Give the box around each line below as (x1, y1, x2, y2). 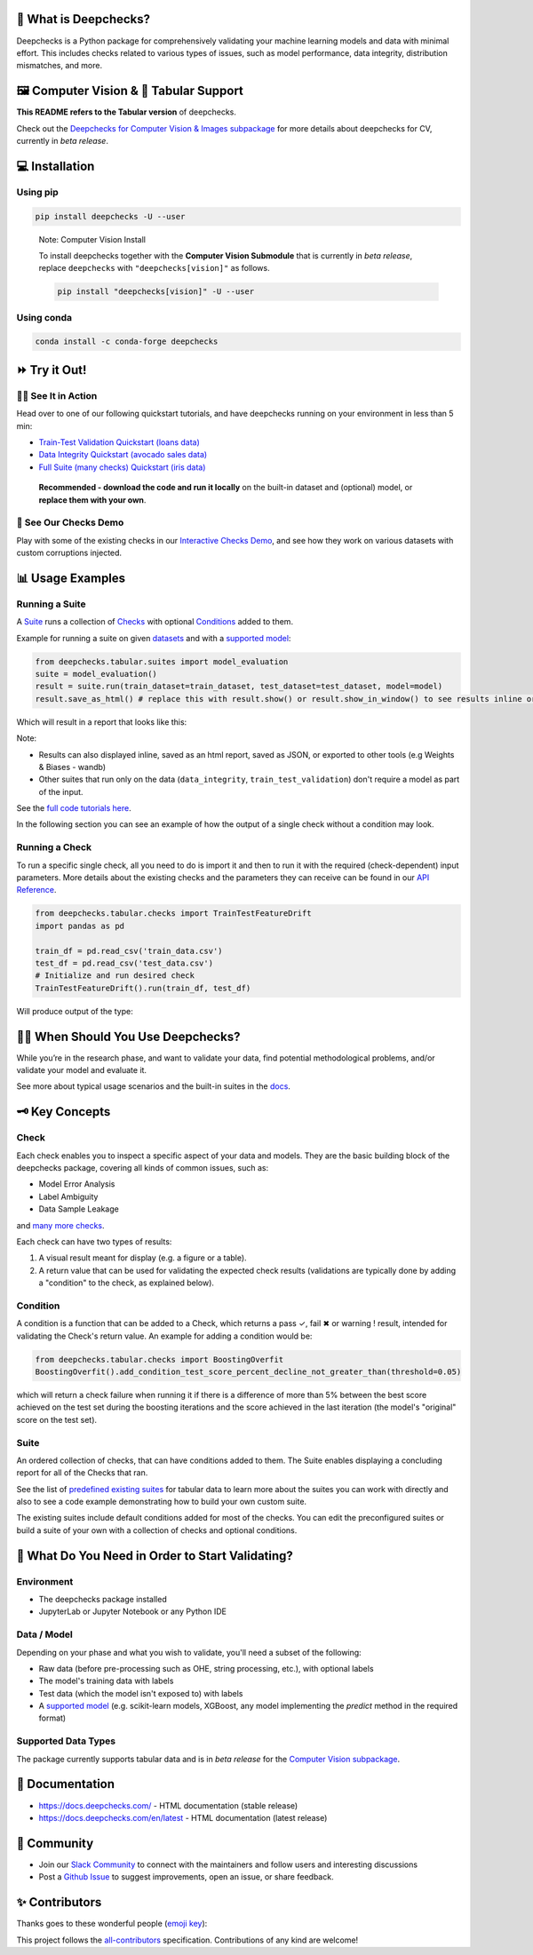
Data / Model (16, 1628, 73, 1641)
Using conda (16, 311, 73, 323)
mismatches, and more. (16, 60, 102, 71)
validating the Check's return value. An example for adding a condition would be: (16, 1331, 313, 1341)
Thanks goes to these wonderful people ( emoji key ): (16, 1919, 208, 1929)
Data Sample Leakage (38, 1204, 119, 1214)
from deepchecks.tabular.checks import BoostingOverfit (35, 1355, 284, 1364)
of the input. (38, 786, 84, 797)
